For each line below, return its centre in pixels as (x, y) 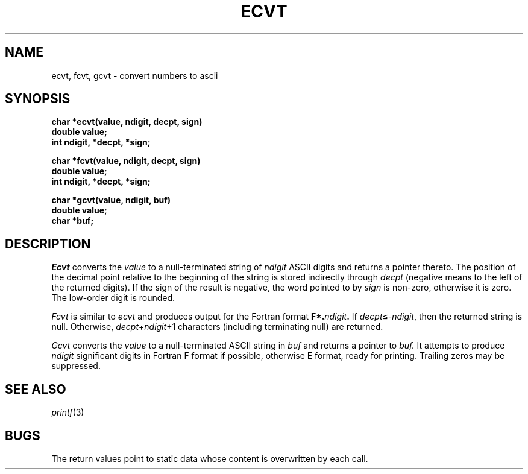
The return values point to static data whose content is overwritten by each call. (210, 458)
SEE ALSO (36, 389)
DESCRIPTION (48, 244)
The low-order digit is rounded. (113, 298)
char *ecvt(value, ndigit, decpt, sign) (127, 122)
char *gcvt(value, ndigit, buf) (111, 200)
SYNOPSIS (38, 99)
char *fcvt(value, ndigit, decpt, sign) (126, 161)
